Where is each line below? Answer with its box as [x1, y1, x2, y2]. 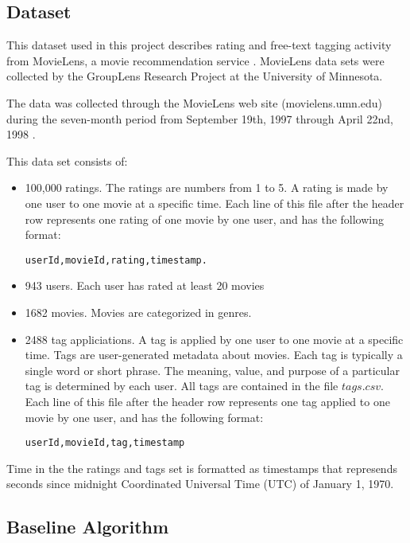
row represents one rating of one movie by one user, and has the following [25, 210, 385, 227]
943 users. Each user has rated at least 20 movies [25, 277, 265, 294]
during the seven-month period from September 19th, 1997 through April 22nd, [6, 110, 393, 127]
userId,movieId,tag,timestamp [25, 437, 185, 449]
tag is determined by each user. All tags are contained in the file [25, 377, 338, 394]
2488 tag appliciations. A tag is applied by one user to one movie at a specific [25, 330, 404, 347]
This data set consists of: [6, 152, 128, 169]
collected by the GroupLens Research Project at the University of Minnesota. [6, 68, 383, 84]
